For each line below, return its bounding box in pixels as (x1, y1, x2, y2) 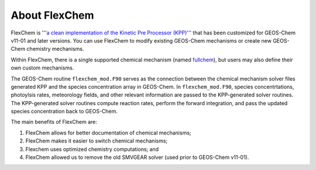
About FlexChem (11, 9, 94, 22)
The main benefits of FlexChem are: (11, 119, 98, 126)
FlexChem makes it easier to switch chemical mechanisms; (25, 137, 168, 144)
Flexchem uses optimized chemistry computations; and (25, 145, 159, 152)
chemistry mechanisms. (26, 46, 84, 53)
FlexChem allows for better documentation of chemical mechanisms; (25, 129, 191, 136)
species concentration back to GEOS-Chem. (11, 108, 118, 115)
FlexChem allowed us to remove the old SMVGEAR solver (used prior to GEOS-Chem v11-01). (25, 154, 249, 161)
